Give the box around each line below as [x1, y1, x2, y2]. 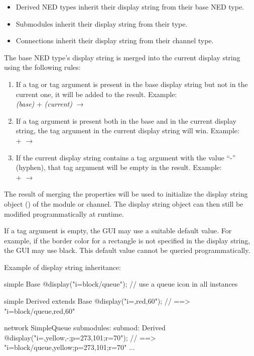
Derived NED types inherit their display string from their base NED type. [16, 2, 244, 12]
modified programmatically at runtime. [4, 208, 124, 219]
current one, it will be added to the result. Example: [16, 88, 177, 99]
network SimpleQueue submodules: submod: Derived [4, 322, 166, 333]
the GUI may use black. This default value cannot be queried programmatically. [4, 245, 250, 255]
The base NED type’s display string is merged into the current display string [4, 52, 240, 62]
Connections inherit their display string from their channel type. [16, 35, 214, 46]
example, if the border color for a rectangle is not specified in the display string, [4, 235, 250, 245]
